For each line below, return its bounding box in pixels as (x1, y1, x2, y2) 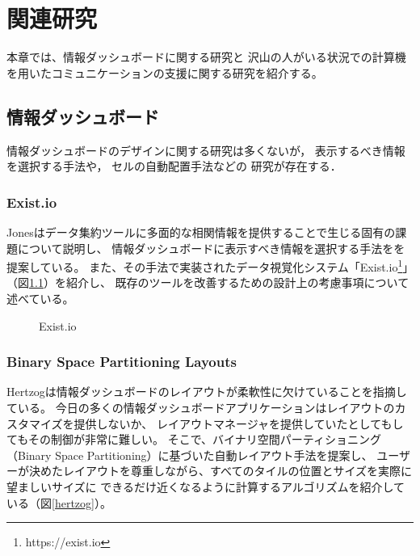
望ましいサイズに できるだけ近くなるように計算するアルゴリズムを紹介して (6, 478, 405, 495)
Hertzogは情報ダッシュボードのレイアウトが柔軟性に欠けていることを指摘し (6, 383, 407, 400)
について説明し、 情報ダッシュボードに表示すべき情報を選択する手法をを (17, 239, 405, 256)
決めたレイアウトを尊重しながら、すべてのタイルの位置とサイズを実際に (28, 462, 413, 479)
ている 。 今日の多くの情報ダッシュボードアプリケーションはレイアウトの (6, 398, 395, 415)
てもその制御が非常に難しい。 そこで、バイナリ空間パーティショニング (6, 431, 381, 448)
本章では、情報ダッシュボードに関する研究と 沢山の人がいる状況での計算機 (6, 48, 406, 65)
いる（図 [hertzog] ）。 (6, 494, 111, 511)
